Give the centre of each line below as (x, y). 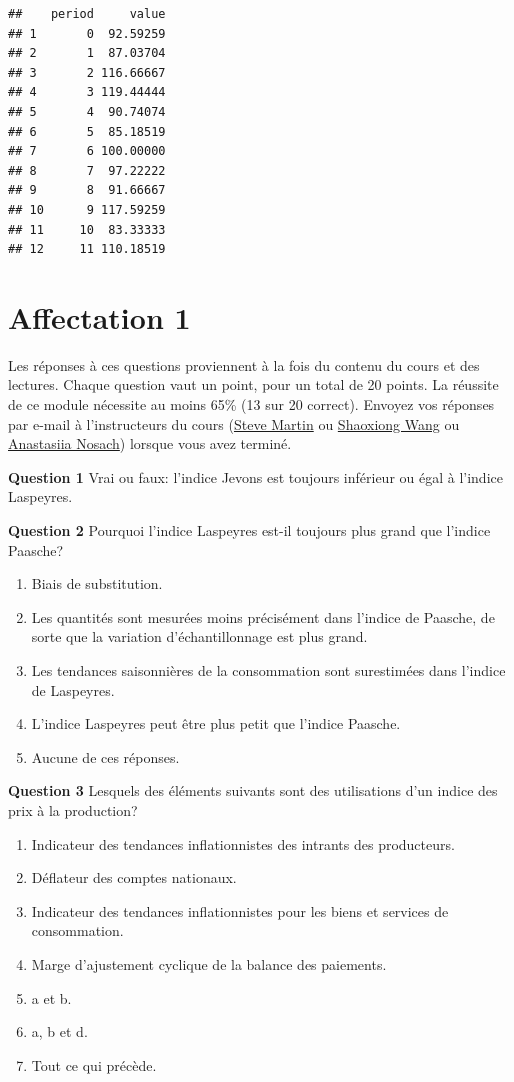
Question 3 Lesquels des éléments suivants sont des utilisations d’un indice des (253, 790)
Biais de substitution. (97, 583)
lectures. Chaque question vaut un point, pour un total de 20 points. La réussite (253, 384)
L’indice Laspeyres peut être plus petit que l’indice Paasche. (216, 723)
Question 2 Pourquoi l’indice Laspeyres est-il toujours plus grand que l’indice (249, 530)
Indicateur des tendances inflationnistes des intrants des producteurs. (243, 843)
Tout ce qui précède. (94, 1064)
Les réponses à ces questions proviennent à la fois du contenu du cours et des (244, 364)
